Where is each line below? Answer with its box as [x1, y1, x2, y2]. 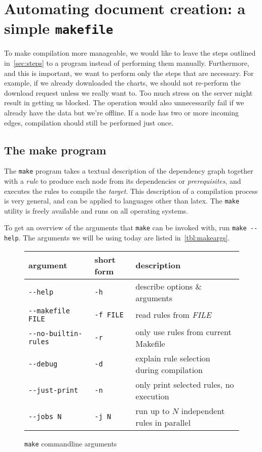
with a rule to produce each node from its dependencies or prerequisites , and [4, 176, 241, 186]
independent [181, 404, 225, 417]
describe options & [135, 280, 202, 292]
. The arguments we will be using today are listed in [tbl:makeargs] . [18, 232, 230, 243]
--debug [28, 359, 58, 368]
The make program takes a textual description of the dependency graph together [4, 166, 253, 176]
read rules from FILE [135, 309, 211, 321]
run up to [135, 404, 170, 417]
